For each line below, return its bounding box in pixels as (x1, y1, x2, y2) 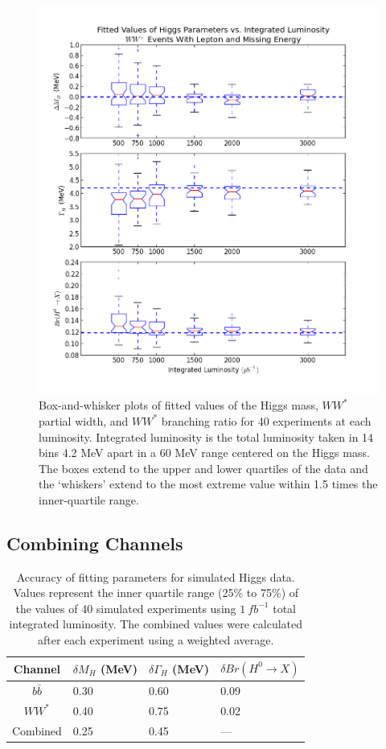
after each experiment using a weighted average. (38, 632, 274, 648)
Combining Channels (6, 530, 183, 555)
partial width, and (39, 412, 129, 429)
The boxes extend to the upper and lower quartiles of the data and (39, 459, 368, 476)
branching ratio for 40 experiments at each (161, 412, 372, 429)
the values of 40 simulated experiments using (15, 599, 236, 616)
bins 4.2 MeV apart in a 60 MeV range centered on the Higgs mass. (39, 444, 370, 461)
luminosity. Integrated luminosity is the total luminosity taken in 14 (39, 428, 374, 445)
